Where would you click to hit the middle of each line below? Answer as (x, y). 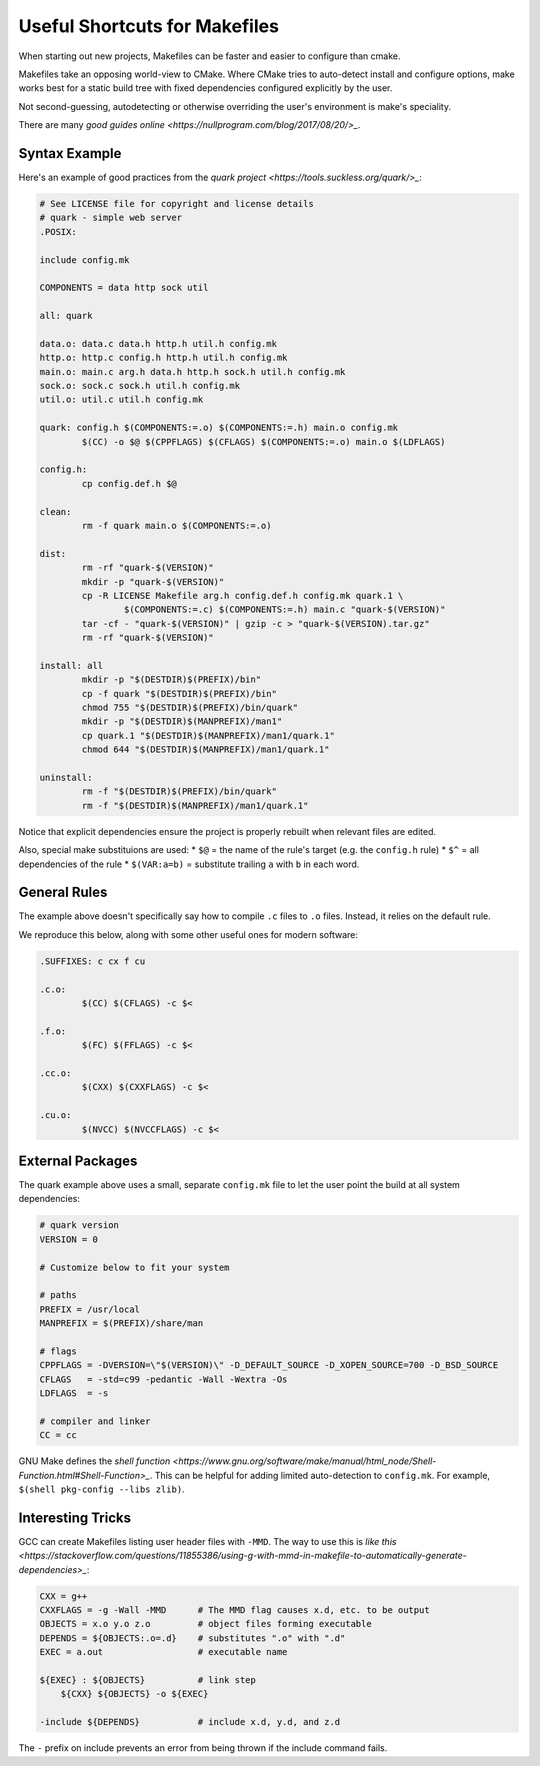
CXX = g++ (63, 1596)
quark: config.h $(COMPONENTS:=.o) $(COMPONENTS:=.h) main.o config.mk (219, 428)
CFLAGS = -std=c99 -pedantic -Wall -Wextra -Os (163, 1379)
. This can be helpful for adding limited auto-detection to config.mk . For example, (319, 1475)
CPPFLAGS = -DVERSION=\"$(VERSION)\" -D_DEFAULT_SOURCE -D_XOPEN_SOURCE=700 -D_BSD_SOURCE (269, 1365)
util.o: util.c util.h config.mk (121, 399)
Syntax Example (70, 153)
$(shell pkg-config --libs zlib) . (101, 1489)
